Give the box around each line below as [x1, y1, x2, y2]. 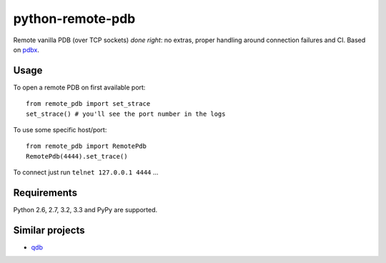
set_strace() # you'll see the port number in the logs [26, 109, 226, 118]
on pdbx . [13, 45, 39, 54]
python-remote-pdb [13, 11, 136, 26]
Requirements [13, 187, 78, 199]
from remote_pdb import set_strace [26, 100, 151, 108]
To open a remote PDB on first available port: [13, 83, 146, 91]
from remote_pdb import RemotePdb [26, 142, 147, 150]
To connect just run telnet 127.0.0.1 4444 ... [13, 168, 159, 177]
